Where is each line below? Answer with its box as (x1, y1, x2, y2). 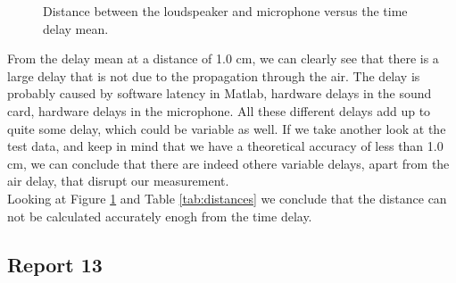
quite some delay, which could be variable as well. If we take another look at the (7, 119, 446, 137)
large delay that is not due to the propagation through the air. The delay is (7, 66, 420, 85)
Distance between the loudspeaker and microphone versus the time (43, 2, 408, 20)
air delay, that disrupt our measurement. (7, 171, 229, 190)
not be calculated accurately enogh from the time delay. (7, 206, 312, 225)
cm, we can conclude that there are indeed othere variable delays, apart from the (7, 154, 450, 172)
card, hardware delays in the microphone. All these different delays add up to (7, 101, 431, 120)
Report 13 (7, 250, 103, 278)
